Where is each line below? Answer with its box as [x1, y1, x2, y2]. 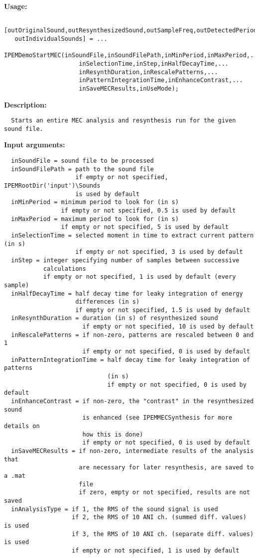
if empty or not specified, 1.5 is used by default [75, 306, 250, 314]
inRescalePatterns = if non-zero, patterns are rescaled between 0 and [11, 331, 254, 338]
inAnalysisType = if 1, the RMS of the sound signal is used [11, 505, 218, 513]
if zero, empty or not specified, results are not [79, 489, 250, 496]
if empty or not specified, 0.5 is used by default [61, 207, 236, 214]
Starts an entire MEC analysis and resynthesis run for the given [11, 117, 236, 124]
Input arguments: [4, 139, 65, 150]
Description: [4, 99, 47, 110]
